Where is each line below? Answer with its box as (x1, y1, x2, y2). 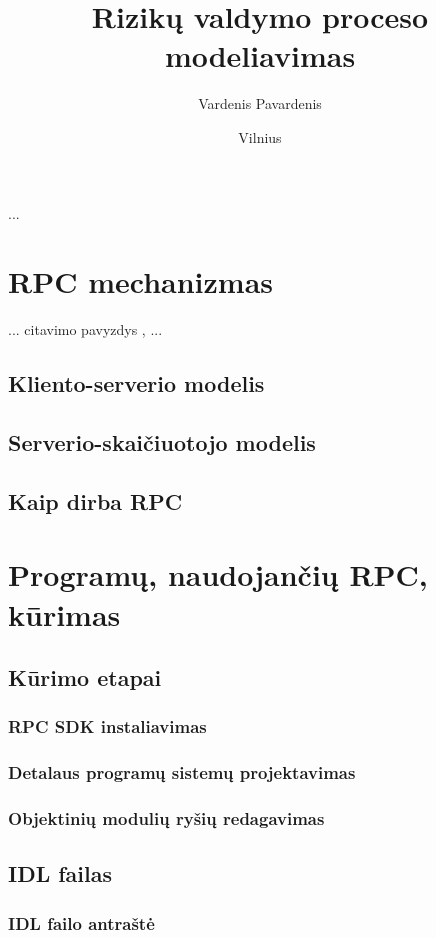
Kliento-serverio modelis (8, 368, 265, 399)
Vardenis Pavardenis (198, 93, 322, 114)
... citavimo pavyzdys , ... (8, 319, 163, 340)
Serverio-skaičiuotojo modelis (8, 426, 316, 457)
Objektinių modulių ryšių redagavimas (8, 806, 325, 831)
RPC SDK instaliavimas (8, 714, 207, 739)
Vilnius (238, 126, 282, 147)
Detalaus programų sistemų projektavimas (8, 760, 356, 785)
